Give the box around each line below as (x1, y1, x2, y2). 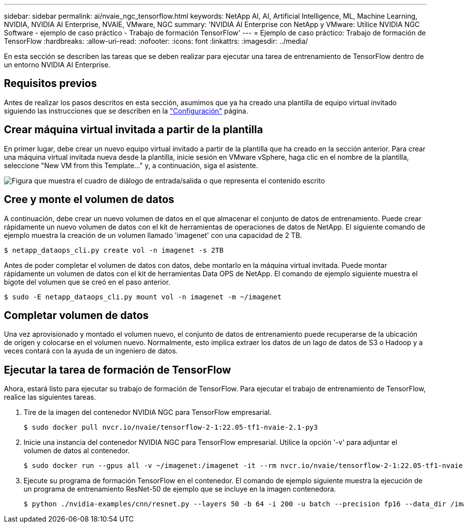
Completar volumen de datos (4, 309, 149, 322)
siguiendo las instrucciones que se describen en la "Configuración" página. (4, 106, 248, 115)
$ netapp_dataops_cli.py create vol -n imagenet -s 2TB (4, 246, 224, 254)
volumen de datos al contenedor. (24, 446, 130, 455)
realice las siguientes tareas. (4, 393, 96, 402)
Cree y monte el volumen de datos (4, 193, 174, 206)
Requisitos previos (4, 77, 97, 90)
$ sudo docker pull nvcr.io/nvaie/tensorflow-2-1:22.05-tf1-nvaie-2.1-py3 (24, 423, 318, 432)
